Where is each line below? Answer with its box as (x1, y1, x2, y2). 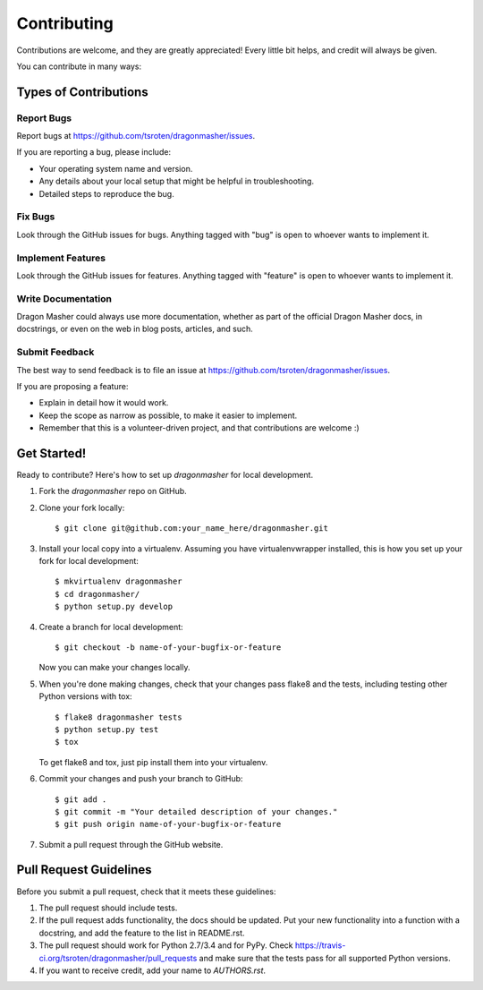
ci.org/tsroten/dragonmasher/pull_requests (38, 952, 198, 963)
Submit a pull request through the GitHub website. (38, 839, 224, 849)
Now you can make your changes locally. (38, 662, 191, 673)
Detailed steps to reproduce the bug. (38, 188, 174, 199)
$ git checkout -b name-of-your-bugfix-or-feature (55, 642, 282, 653)
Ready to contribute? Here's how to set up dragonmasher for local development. (16, 470, 313, 481)
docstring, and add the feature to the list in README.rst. (38, 927, 245, 938)
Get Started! (16, 446, 87, 461)
